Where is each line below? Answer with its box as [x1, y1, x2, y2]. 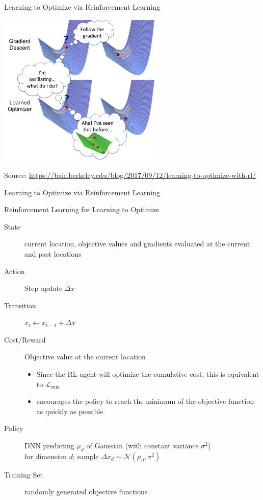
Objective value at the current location [24, 351, 146, 362]
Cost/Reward [4, 334, 46, 345]
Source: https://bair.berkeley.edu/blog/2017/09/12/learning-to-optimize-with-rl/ [4, 169, 256, 180]
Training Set [4, 469, 43, 480]
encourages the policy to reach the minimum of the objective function [36, 396, 254, 406]
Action [4, 265, 25, 276]
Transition [4, 300, 36, 310]
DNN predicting [24, 440, 74, 451]
